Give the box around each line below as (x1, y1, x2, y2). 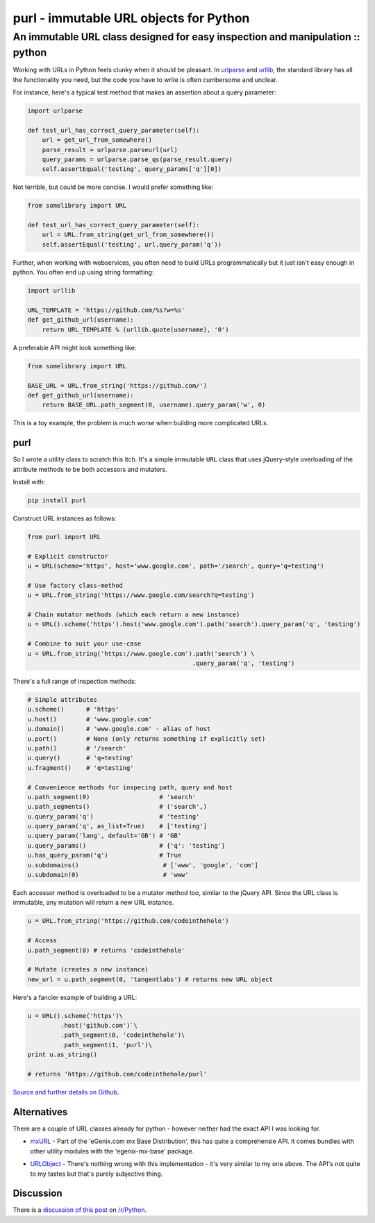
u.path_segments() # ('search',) (27, 803, 208, 811)
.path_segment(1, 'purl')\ (60, 1041, 153, 1049)
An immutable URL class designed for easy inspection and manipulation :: (12, 31, 360, 43)
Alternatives (12, 1106, 68, 1118)
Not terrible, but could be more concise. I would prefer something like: (12, 183, 214, 191)
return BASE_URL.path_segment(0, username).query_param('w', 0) (42, 401, 266, 409)
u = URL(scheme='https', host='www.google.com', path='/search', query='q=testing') (27, 562, 324, 570)
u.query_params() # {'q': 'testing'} (27, 842, 226, 849)
